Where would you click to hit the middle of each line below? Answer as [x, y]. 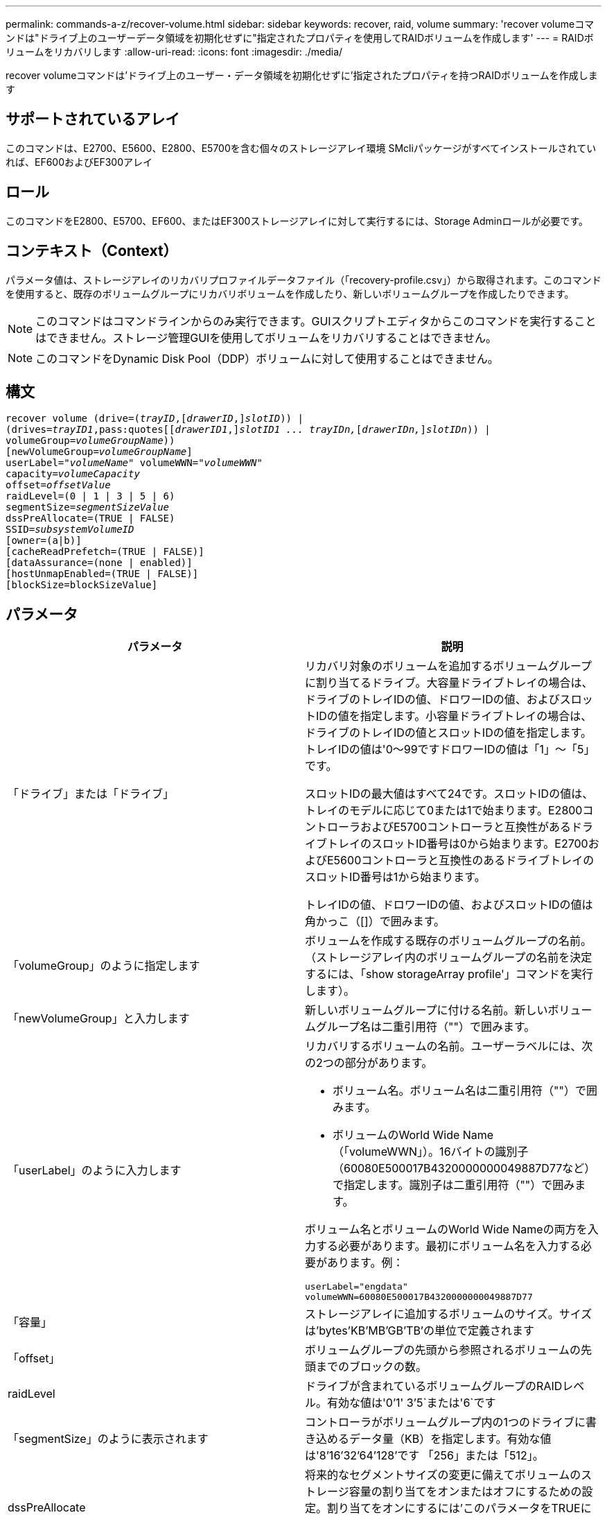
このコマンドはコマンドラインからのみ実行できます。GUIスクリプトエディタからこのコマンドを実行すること [316, 321]
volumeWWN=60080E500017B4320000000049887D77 [419, 1297]
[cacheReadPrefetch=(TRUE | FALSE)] [105, 552]
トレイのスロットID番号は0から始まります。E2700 [458, 844]
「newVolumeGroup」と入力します [99, 1019]
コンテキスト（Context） [92, 251]
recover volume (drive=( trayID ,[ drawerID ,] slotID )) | [155, 419]
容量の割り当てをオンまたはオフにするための [465, 1492]
